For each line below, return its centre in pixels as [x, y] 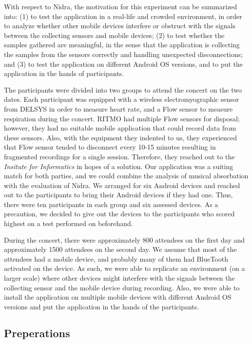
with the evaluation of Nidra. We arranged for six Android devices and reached [122, 185]
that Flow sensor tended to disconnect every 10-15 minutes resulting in [110, 147]
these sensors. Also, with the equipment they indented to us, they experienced [121, 137]
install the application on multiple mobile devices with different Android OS [118, 297]
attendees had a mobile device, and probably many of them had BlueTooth [116, 258]
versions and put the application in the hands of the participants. [102, 306]
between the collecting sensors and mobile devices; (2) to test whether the [114, 35]
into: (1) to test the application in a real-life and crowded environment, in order [123, 16]
